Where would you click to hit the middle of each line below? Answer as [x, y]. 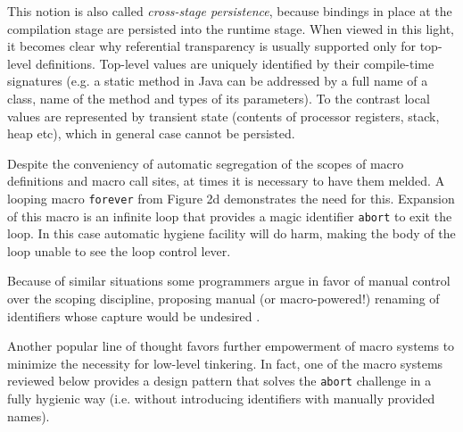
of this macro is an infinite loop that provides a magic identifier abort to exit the [230, 216]
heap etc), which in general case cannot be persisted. [151, 133]
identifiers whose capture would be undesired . [134, 316]
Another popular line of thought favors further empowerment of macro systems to [231, 346]
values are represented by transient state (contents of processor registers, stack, [223, 116]
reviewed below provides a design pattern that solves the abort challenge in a [219, 381]
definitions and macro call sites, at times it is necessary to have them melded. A [226, 181]
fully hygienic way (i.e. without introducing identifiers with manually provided [221, 399]
